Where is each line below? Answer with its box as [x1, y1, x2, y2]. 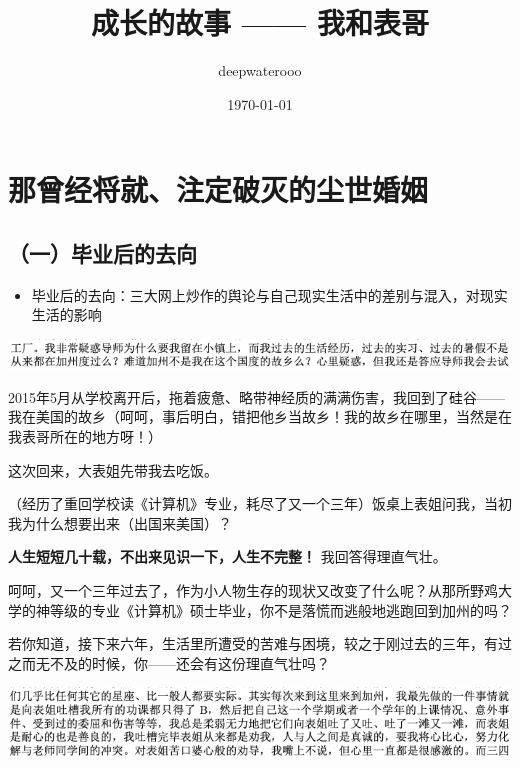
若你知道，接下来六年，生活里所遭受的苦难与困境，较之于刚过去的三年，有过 [8, 633, 512, 654]
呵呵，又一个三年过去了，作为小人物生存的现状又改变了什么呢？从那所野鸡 [8, 579, 498, 600]
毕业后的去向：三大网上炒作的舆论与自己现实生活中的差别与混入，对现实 [31, 284, 508, 305]
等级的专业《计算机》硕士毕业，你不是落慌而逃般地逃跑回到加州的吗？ [49, 599, 512, 620]
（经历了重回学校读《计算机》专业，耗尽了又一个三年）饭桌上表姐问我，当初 [8, 493, 512, 514]
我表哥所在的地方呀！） [8, 425, 162, 446]
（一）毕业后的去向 [8, 237, 197, 268]
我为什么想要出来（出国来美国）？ [8, 512, 232, 533]
